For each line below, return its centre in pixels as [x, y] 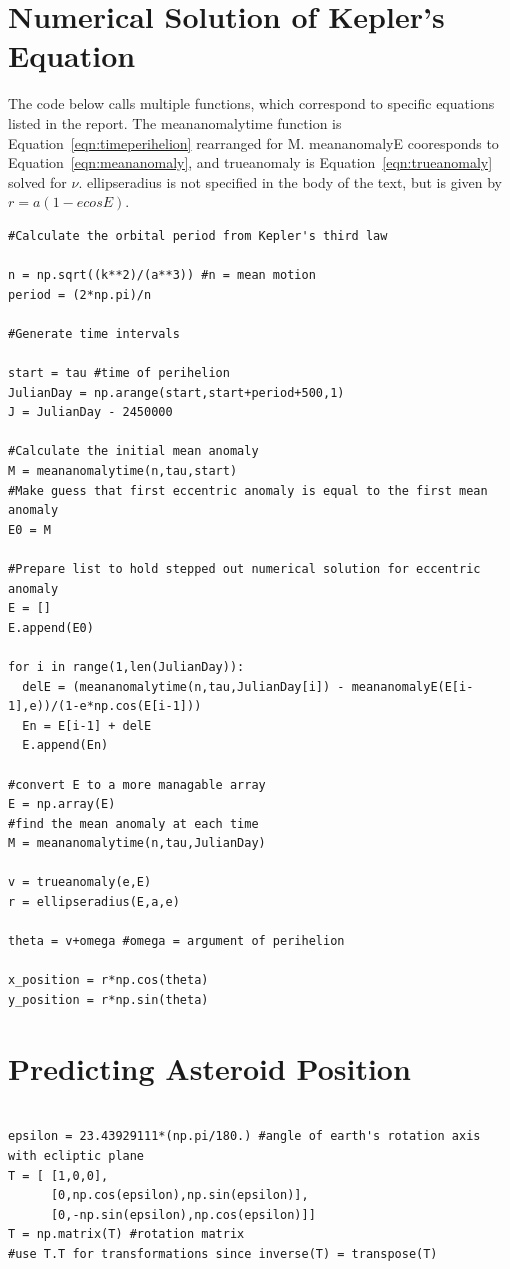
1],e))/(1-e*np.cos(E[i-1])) [105, 706]
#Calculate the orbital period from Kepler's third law [198, 235]
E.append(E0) [51, 627]
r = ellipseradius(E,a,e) [94, 902]
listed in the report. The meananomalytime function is [175, 122]
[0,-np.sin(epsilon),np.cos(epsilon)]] [183, 1214]
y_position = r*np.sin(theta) [108, 1000]
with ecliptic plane [76, 1155]
